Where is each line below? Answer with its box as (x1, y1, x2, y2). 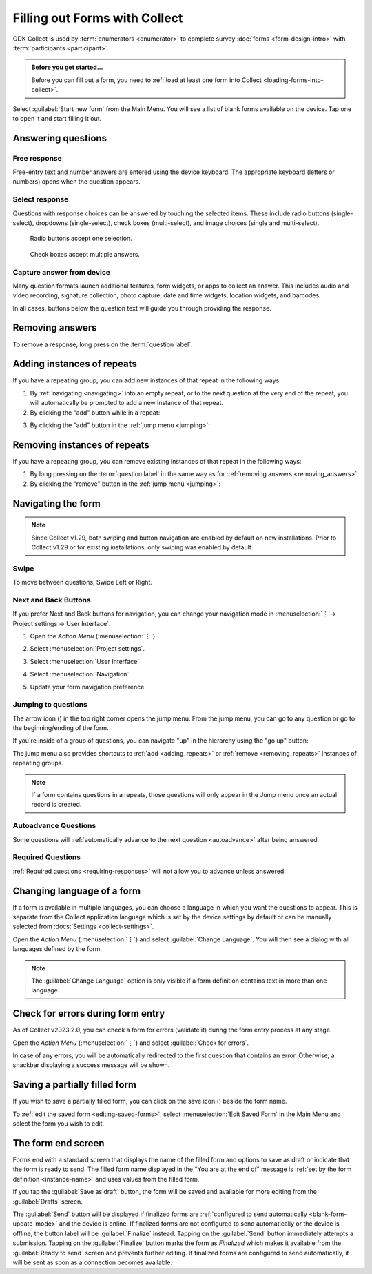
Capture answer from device (12, 267, 110, 277)
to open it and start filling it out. (12, 114, 102, 122)
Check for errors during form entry (12, 1008, 165, 1019)
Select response (12, 195, 69, 204)
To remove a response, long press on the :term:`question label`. (12, 340, 193, 349)
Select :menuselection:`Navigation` (30, 670, 130, 678)
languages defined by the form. (12, 945, 103, 953)
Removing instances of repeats (12, 439, 149, 451)
